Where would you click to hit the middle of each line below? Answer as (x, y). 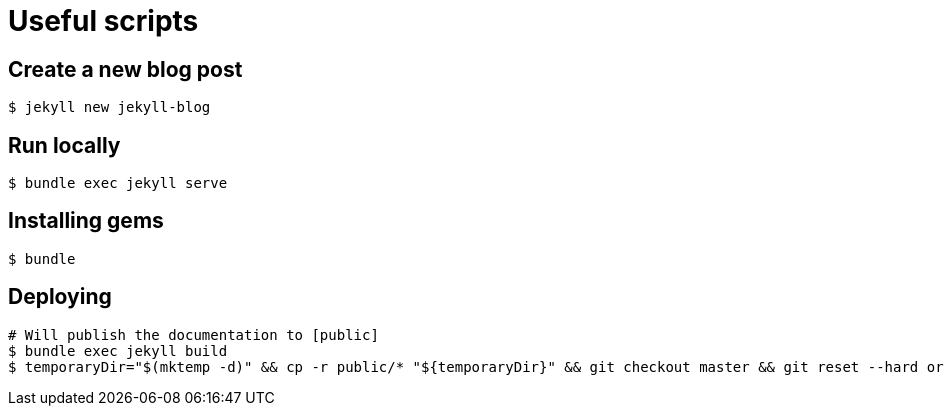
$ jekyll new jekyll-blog (109, 107)
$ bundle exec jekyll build (118, 350)
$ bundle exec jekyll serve (118, 183)
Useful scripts (103, 21)
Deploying (60, 297)
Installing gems (86, 221)
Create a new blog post (125, 69)
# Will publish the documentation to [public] (193, 334)
